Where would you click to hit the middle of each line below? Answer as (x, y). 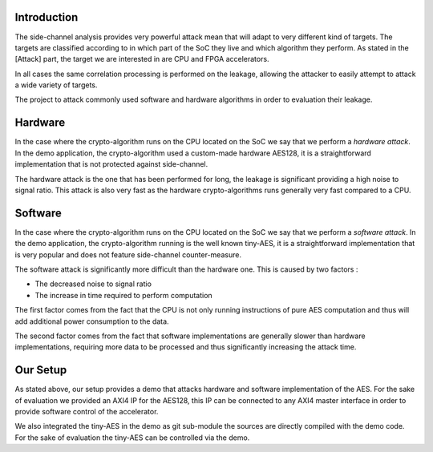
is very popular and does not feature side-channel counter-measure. (128, 254)
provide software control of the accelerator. (87, 412)
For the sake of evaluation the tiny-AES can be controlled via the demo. (132, 438)
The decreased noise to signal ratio (93, 284)
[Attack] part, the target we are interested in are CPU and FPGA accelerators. (142, 59)
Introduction (47, 17)
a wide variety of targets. (56, 85)
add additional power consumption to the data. (92, 321)
